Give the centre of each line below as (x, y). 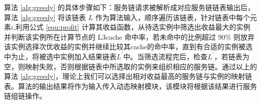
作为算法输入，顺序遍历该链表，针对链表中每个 (172, 17)
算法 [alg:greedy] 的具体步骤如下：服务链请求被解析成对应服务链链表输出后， (129, 7)
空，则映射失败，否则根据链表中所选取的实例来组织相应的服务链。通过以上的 (130, 66)
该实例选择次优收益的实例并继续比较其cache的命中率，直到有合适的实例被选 (128, 46)
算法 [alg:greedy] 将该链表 (45, 17)
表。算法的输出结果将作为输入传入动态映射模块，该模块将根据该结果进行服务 (130, 86)
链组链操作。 (25, 96)
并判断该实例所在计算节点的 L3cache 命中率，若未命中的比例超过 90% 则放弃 (129, 36)
